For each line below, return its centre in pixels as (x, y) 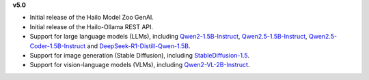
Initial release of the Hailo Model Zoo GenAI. (92, 18)
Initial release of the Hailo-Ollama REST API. (92, 26)
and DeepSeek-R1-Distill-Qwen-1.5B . (139, 46)
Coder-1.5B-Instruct (58, 46)
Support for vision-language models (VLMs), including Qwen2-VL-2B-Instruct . (140, 65)
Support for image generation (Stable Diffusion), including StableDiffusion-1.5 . (139, 55)
